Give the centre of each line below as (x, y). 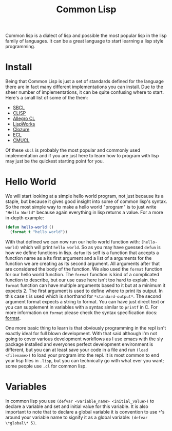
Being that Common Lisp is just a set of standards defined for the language (85, 81)
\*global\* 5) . (21, 423)
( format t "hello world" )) (39, 232)
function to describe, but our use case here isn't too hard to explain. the (81, 280)
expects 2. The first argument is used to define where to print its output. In (84, 291)
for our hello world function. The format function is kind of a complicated (82, 274)
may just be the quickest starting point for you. (55, 161)
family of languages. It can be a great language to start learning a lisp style (84, 41)
